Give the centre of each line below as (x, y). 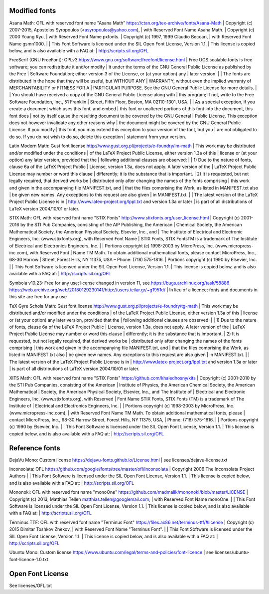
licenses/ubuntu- (232, 552)
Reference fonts (35, 448)
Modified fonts (33, 11)
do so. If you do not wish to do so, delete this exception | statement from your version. (98, 137)
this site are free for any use (38, 297)
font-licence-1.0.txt (29, 559)
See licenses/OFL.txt (31, 586)
